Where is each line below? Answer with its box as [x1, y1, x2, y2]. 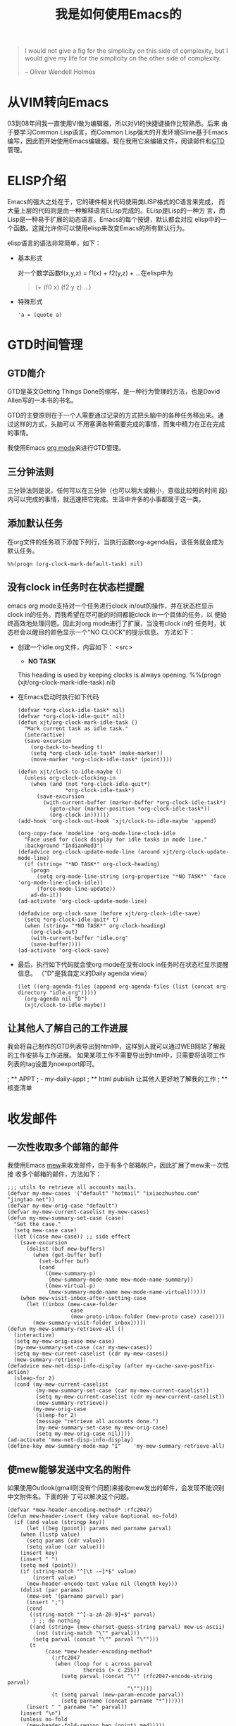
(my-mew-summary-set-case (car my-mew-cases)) [13, 1344, 153, 1351]
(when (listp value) [20, 1531, 80, 1539]
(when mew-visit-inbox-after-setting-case [20, 1295, 147, 1302]
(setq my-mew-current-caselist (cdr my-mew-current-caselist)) [35, 1394, 225, 1401]
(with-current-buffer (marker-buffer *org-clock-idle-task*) [43, 799, 227, 806]
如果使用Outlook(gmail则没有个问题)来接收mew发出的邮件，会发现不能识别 [7, 1484, 225, 1492]
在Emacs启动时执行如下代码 [17, 692, 99, 701]
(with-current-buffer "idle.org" [30, 934, 129, 942]
